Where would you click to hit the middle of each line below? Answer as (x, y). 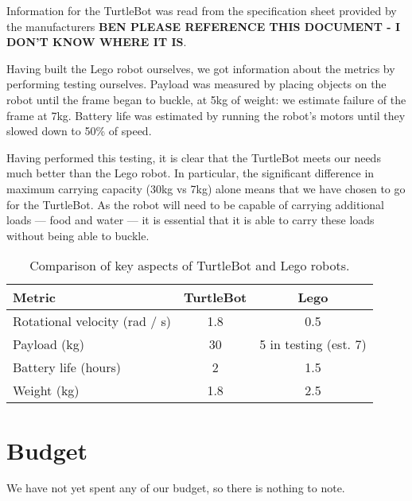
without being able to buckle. (78, 235)
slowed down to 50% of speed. (79, 131)
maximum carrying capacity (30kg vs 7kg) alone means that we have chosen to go (206, 188)
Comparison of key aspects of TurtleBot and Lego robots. (190, 266)
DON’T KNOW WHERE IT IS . (97, 42)
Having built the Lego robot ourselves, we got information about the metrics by (201, 68)
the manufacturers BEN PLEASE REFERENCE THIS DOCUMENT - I (204, 26)
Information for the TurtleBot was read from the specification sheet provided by (202, 10)
